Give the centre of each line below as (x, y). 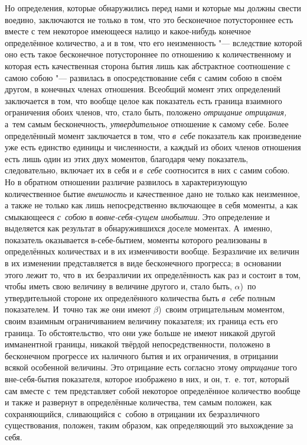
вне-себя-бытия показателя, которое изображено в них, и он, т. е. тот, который (147, 379)
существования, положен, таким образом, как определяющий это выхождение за (149, 425)
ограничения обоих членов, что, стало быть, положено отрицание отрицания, (146, 112)
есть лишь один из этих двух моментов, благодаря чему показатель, (127, 158)
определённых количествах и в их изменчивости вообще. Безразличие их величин (152, 251)
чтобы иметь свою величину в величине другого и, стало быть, (118, 286)
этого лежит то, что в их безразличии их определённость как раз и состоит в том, (153, 274)
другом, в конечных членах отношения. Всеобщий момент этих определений (143, 89)
